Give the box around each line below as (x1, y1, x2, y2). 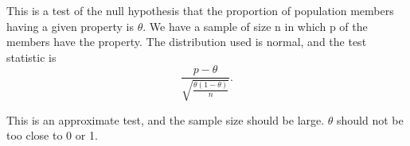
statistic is (6, 48, 57, 65)
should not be (337, 111, 404, 128)
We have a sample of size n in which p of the (149, 17, 368, 34)
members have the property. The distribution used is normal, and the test (6, 33, 367, 50)
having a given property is (6, 17, 135, 34)
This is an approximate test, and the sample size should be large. (6, 111, 325, 128)
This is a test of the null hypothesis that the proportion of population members (6, 2, 394, 18)
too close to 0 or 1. (6, 127, 98, 144)
